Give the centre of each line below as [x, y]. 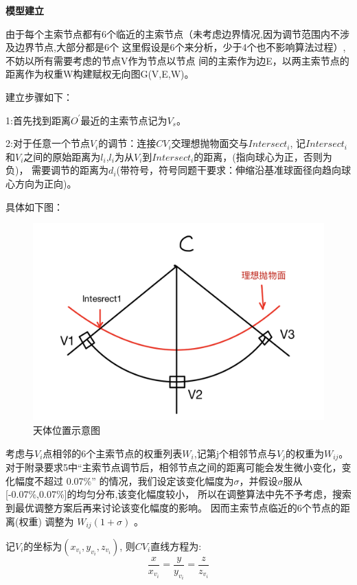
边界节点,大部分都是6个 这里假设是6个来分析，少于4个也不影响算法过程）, [180, 47]
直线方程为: [176, 546]
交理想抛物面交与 [210, 143]
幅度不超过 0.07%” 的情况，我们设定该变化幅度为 [124, 480]
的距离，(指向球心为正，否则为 [263, 156]
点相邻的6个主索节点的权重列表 [113, 453]
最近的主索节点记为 [124, 120]
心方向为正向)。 [41, 183]
